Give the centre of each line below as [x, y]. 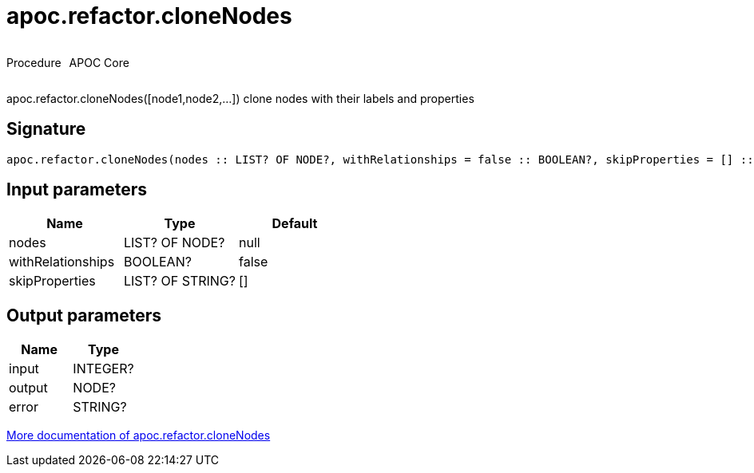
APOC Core [99, 62]
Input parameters [77, 190]
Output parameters [84, 315]
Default [295, 224]
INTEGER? [103, 369]
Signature [46, 129]
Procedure [34, 62]
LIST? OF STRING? [179, 281]
